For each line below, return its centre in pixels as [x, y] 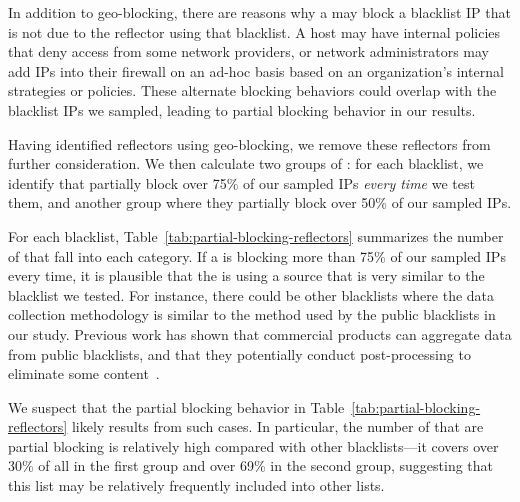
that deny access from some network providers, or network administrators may [249, 51]
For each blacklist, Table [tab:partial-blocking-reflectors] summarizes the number [256, 235]
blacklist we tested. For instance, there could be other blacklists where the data [251, 294]
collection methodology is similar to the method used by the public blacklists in [252, 314]
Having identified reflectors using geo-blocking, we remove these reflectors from [249, 143]
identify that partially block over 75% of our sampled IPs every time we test [241, 182]
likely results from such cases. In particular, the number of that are [277, 426]
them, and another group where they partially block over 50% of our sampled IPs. [260, 202]
